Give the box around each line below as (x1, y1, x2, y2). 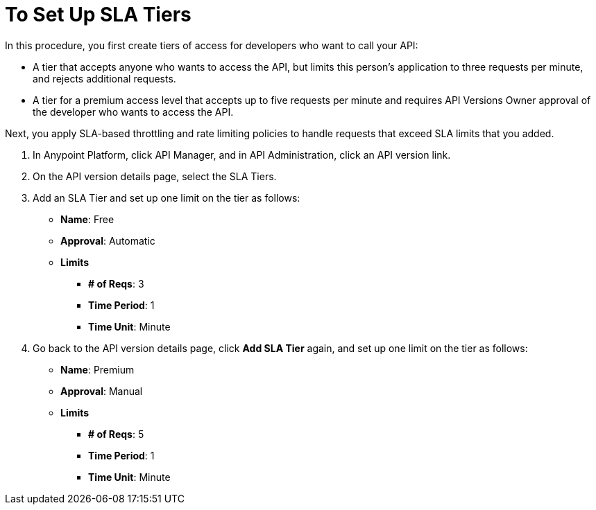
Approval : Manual (60, 385, 143, 397)
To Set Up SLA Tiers (5, 3, 191, 26)
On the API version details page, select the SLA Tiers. (33, 170, 277, 182)
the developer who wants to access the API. (33, 105, 234, 118)
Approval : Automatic (60, 234, 155, 247)
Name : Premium (60, 363, 135, 376)
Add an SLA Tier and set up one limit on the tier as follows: (33, 191, 300, 204)
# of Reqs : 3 (88, 277, 144, 290)
